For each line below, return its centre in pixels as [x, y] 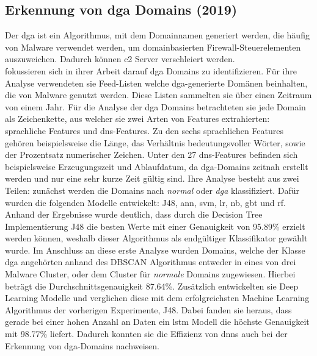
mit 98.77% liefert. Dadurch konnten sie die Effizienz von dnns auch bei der [146, 334]
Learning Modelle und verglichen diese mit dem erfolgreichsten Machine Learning [157, 298]
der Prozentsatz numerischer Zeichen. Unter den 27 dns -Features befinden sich [151, 155]
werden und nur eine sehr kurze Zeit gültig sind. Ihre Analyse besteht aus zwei [152, 178]
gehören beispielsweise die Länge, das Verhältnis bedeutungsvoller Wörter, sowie [155, 142]
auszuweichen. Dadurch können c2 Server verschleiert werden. [120, 59]
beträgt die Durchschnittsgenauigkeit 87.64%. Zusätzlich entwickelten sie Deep [152, 286]
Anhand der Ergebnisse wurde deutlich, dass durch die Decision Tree [134, 214]
